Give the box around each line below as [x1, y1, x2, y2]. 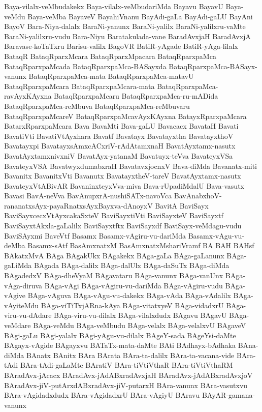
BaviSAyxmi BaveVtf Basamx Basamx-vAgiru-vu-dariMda [4, 230, 186, 241]
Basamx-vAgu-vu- [188, 230, 245, 241]
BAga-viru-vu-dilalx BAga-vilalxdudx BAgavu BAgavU [54, 310, 227, 320]
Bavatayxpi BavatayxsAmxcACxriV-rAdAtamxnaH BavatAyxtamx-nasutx [4, 140, 236, 151]
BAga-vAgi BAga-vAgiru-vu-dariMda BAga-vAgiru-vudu [44, 280, 223, 290]
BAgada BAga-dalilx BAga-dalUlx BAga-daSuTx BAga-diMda [34, 260, 230, 271]
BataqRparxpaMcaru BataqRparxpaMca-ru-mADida [54, 91, 218, 101]
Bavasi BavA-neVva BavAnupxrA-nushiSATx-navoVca [4, 190, 172, 201]
